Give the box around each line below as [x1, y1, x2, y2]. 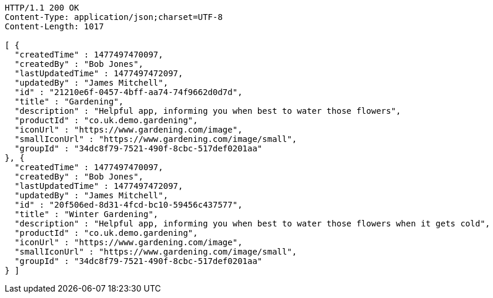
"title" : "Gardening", [14, 97, 124, 106]
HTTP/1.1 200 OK [5, 3, 79, 12]
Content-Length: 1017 [5, 22, 104, 31]
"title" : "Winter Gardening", [14, 209, 159, 219]
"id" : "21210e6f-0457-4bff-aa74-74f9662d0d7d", [14, 87, 243, 97]
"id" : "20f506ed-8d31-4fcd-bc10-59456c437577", [14, 200, 243, 209]
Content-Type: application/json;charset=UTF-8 [5, 12, 223, 22]
